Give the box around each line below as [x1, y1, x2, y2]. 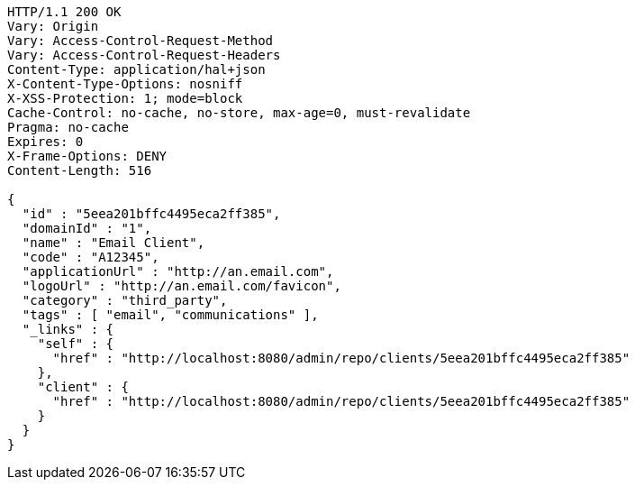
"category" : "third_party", [22, 293, 228, 308]
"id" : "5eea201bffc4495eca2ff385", [22, 207, 281, 221]
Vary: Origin [7, 19, 99, 33]
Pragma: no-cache [7, 120, 129, 134]
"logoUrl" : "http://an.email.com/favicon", [22, 279, 341, 293]
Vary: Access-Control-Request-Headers [7, 48, 281, 62]
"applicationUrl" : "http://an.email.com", [22, 264, 334, 279]
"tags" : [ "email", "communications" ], [22, 308, 319, 322]
